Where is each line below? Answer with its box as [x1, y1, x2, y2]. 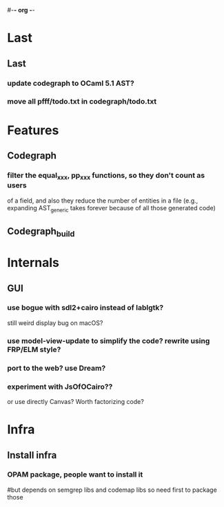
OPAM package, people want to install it [7, 470, 143, 479]
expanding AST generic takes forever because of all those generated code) [7, 203, 216, 214]
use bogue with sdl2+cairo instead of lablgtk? [7, 303, 164, 313]
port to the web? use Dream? [7, 363, 106, 373]
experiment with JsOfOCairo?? [7, 382, 113, 391]
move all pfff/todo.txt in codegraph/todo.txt [7, 97, 157, 107]
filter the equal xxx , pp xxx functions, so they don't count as [7, 170, 205, 182]
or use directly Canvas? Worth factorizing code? [7, 397, 145, 405]
